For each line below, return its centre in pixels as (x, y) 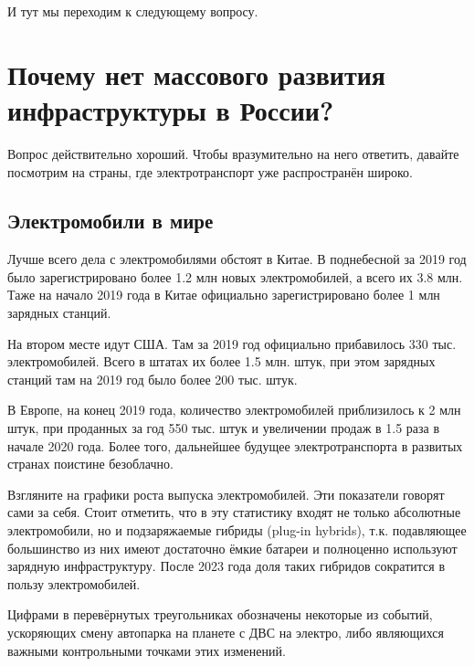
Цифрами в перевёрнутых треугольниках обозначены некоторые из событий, (220, 614)
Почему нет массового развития (196, 74)
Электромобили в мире (111, 221)
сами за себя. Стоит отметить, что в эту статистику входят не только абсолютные (234, 512)
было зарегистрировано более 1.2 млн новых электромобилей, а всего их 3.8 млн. (235, 276)
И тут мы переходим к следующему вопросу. (133, 11)
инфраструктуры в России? (171, 109)
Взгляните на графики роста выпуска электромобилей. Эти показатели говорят (226, 494)
